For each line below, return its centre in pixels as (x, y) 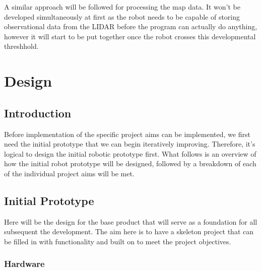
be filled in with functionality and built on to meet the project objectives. (118, 241)
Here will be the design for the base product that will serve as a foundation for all (131, 221)
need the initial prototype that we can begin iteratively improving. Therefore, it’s (130, 144)
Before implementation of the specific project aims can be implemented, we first (127, 134)
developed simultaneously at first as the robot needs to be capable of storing (122, 16)
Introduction (38, 113)
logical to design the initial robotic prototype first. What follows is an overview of (130, 153)
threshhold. (21, 46)
